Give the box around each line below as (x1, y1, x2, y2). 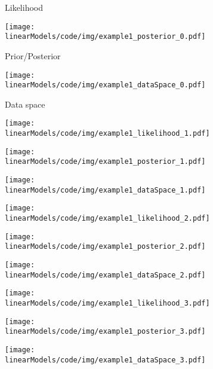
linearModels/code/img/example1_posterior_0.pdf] (5, 32, 206, 41)
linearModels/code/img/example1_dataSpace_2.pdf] (5, 270, 206, 279)
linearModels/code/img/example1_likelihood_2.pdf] (5, 214, 210, 222)
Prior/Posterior (5, 49, 61, 62)
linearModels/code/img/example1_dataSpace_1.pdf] (5, 185, 206, 194)
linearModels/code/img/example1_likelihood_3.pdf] (5, 298, 210, 307)
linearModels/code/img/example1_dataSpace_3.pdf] (5, 355, 206, 364)
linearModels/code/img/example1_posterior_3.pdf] (5, 327, 206, 336)
